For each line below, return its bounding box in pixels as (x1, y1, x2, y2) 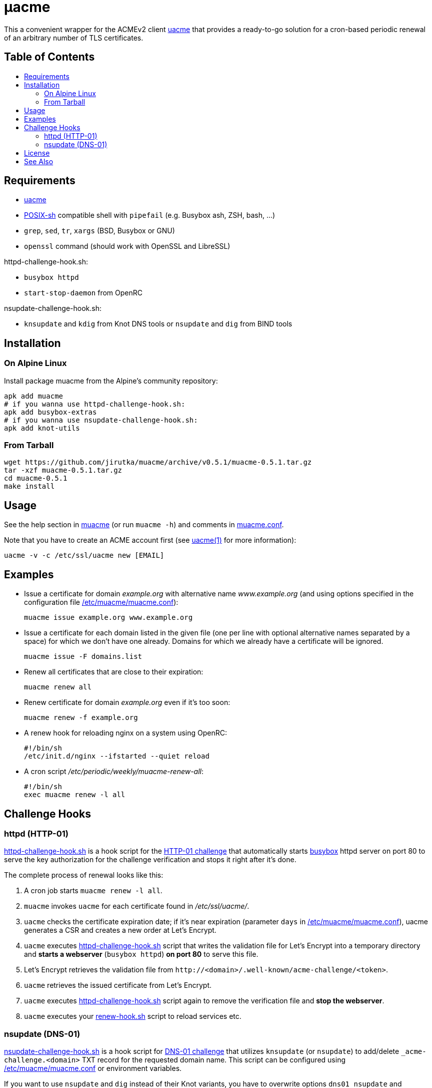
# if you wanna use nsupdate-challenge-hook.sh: (4, 416, 198, 424)
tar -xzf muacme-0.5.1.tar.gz (4, 466, 122, 475)
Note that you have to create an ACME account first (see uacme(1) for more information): (4, 536, 296, 545)
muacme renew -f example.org (24, 713, 138, 722)
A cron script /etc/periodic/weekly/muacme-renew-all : (24, 767, 204, 776)
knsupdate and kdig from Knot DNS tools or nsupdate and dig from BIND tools (24, 319, 292, 328)
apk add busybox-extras (4, 408, 97, 416)
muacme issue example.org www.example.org (24, 613, 193, 622)
